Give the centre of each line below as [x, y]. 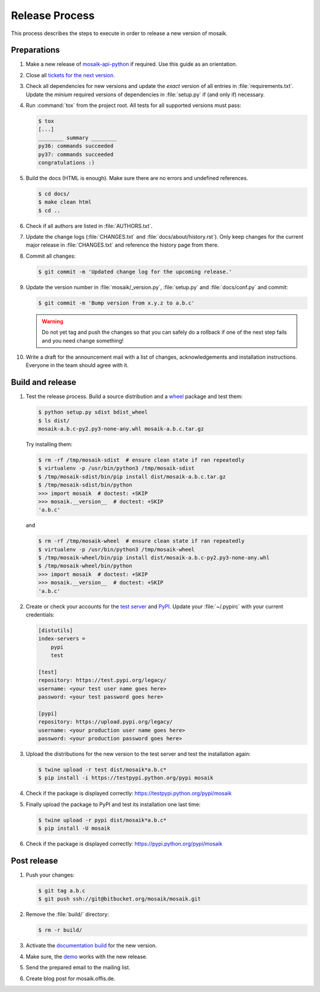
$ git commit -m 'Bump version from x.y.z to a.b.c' [116, 303]
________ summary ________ [77, 138]
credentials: [40, 615]
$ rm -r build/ [60, 930]
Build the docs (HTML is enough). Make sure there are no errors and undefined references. [137, 178]
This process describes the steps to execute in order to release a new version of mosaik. [119, 33]
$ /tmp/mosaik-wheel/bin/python [85, 566]
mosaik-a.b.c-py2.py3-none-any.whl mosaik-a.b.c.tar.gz [121, 429]
